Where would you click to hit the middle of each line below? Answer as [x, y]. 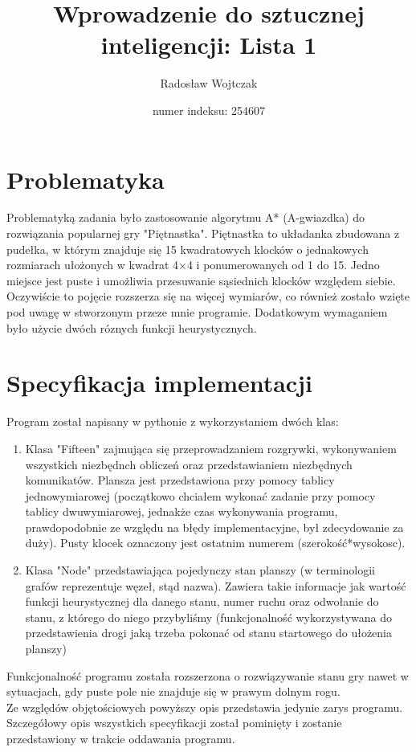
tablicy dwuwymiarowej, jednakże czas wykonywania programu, [181, 511]
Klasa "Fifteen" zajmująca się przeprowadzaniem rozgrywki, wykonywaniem [211, 448]
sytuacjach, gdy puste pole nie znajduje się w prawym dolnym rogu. [173, 691]
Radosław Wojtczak [209, 83]
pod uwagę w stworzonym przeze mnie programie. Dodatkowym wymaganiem [197, 312]
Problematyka [86, 179]
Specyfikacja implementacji [159, 383]
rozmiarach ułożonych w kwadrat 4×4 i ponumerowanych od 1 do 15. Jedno [193, 265]
